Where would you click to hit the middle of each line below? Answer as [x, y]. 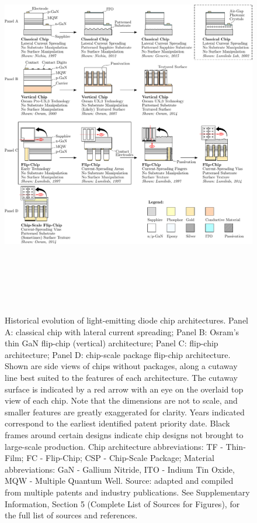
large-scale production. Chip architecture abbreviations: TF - [114, 446]
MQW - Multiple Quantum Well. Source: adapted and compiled [119, 481]
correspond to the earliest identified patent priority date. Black [117, 423]
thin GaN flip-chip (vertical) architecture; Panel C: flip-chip [112, 343]
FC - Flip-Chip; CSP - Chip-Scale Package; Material [120, 458]
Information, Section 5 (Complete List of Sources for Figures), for [122, 503]
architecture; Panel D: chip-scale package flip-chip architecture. [118, 354]
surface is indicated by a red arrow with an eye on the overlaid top [124, 389]
